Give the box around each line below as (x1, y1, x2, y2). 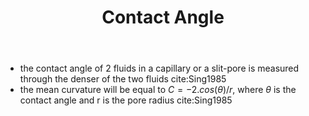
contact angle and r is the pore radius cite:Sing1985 (19, 94, 233, 106)
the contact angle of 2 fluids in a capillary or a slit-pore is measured (19, 62, 300, 75)
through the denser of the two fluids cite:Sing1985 (19, 73, 227, 85)
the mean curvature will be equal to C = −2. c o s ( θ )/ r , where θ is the (19, 84, 297, 96)
